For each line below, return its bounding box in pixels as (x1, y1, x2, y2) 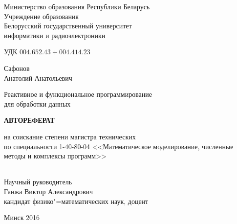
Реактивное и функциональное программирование (4, 89, 152, 99)
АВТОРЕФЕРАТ (4, 115, 55, 125)
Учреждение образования (4, 11, 79, 21)
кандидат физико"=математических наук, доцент (4, 196, 149, 206)
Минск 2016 (4, 212, 40, 223)
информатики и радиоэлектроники (4, 30, 106, 40)
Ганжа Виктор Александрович (4, 186, 93, 196)
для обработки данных (4, 98, 71, 109)
